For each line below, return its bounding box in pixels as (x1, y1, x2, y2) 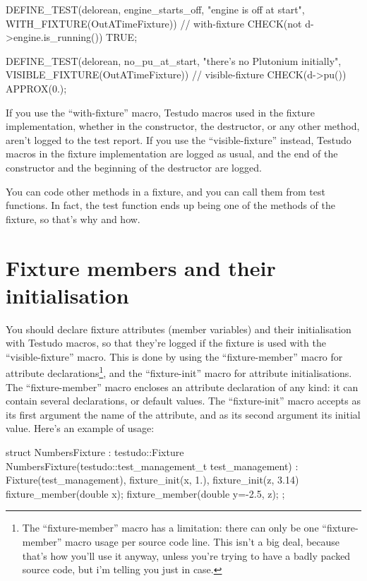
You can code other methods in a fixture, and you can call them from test (6, 184, 325, 198)
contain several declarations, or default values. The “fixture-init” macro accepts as (6, 393, 361, 408)
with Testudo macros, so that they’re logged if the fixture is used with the (6, 335, 326, 350)
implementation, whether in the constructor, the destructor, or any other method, (6, 119, 360, 133)
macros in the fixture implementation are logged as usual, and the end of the (6, 146, 338, 161)
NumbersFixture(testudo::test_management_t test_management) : (6, 458, 299, 473)
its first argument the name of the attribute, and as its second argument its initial (6, 407, 361, 421)
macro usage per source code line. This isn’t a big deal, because (65, 534, 340, 549)
